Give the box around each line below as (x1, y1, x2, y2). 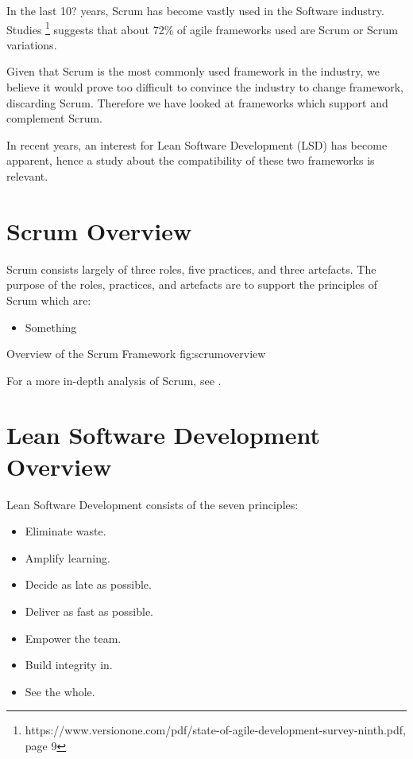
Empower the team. (25, 629, 122, 646)
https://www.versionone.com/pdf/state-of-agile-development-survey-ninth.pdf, (25, 722, 406, 738)
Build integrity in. (25, 656, 113, 673)
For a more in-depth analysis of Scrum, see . (6, 372, 222, 388)
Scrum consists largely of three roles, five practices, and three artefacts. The (6, 260, 376, 277)
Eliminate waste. (25, 523, 106, 539)
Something (25, 318, 77, 335)
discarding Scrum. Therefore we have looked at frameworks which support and (6, 94, 388, 111)
